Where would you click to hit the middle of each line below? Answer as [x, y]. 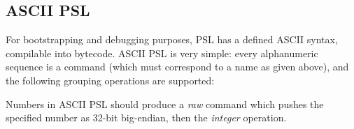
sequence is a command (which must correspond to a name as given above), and [177, 67]
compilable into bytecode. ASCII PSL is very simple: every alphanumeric [162, 53]
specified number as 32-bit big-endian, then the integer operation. [146, 117]
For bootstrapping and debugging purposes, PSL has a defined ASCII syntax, [172, 39]
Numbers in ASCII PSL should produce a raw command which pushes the [165, 104]
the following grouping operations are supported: [110, 80]
